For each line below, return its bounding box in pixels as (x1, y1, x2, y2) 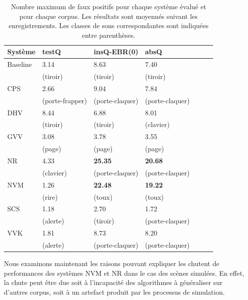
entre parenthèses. (82, 30, 136, 40)
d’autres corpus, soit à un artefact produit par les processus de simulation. (4, 286, 225, 297)
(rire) (42, 191, 58, 202)
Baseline (7, 59, 32, 69)
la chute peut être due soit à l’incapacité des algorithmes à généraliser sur (4, 277, 223, 287)
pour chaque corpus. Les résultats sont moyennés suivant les (19, 11, 198, 21)
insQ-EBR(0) (93, 47, 139, 57)
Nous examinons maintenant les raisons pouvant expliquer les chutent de (4, 258, 219, 268)
